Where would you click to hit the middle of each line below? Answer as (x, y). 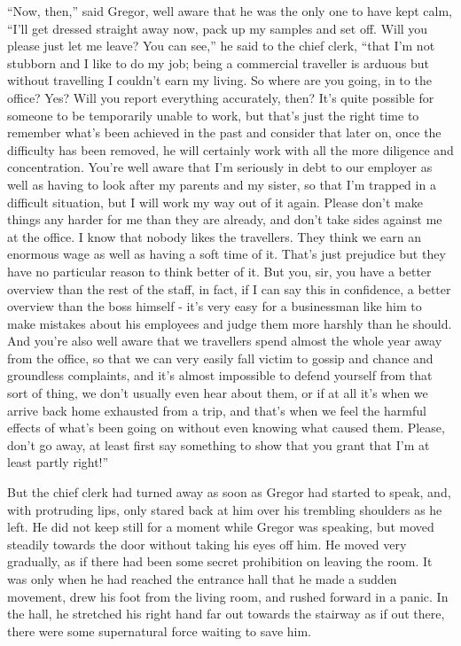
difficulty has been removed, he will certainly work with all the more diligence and (230, 149)
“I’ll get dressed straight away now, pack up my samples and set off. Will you (218, 28)
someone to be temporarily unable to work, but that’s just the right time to (213, 115)
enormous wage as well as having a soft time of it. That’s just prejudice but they (227, 254)
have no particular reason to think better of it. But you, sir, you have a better (219, 271)
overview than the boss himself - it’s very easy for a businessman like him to (215, 306)
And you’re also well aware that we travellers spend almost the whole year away (225, 341)
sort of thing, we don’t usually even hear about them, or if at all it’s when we (218, 393)
